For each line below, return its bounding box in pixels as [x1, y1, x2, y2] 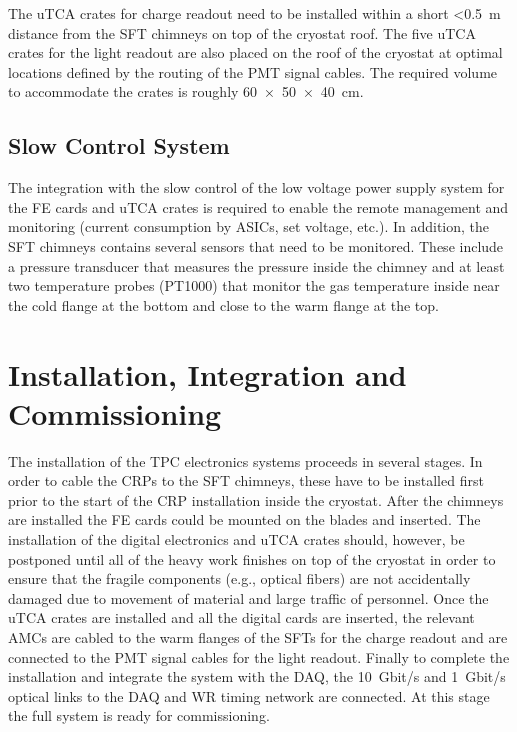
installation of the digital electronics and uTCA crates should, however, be [8, 529, 465, 550]
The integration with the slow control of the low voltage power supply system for [8, 177, 505, 198]
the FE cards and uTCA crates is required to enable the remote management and [8, 196, 509, 217]
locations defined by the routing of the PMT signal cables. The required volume [8, 61, 498, 82]
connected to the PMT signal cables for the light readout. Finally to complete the [8, 646, 510, 667]
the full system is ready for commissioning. [8, 705, 270, 726]
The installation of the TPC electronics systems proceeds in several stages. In [8, 450, 483, 471]
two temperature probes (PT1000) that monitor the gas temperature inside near [8, 275, 500, 296]
